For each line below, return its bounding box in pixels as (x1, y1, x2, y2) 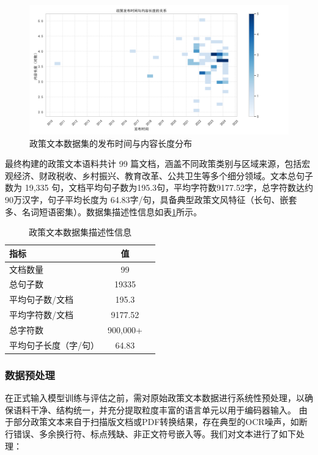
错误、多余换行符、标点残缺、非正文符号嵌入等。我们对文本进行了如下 (13, 427, 296, 440)
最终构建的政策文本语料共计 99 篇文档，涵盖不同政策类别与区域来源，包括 (5, 157, 302, 170)
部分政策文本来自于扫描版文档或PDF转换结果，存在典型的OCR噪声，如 (13, 415, 299, 428)
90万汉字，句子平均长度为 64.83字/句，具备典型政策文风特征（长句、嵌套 (5, 193, 297, 205)
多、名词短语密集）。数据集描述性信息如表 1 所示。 (5, 205, 202, 218)
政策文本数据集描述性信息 (28, 226, 131, 239)
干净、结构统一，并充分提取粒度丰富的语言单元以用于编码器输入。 (30, 403, 296, 416)
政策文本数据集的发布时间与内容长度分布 (29, 136, 192, 149)
